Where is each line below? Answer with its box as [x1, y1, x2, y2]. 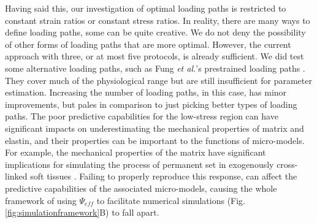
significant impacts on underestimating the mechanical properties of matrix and [5, 121, 304, 134]
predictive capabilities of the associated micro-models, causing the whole [5, 181, 277, 194]
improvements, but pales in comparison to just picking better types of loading [5, 97, 297, 110]
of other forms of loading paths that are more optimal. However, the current [5, 37, 291, 50]
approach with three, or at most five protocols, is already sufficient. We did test [5, 50, 304, 62]
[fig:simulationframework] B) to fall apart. [5, 206, 159, 219]
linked [5, 170, 28, 183]
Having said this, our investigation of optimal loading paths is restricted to [5, 2, 286, 14]
